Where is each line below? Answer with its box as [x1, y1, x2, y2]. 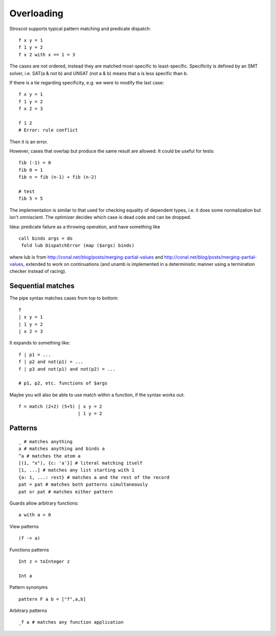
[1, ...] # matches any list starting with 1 [18, 467, 135, 473]
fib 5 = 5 [18, 196, 43, 201]
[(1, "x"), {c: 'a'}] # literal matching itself [18, 460, 143, 466]
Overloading [9, 8, 64, 19]
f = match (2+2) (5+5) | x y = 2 [18, 404, 102, 410]
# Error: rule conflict [18, 127, 78, 133]
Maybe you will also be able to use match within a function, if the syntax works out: [9, 392, 185, 398]
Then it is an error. [9, 139, 48, 145]
